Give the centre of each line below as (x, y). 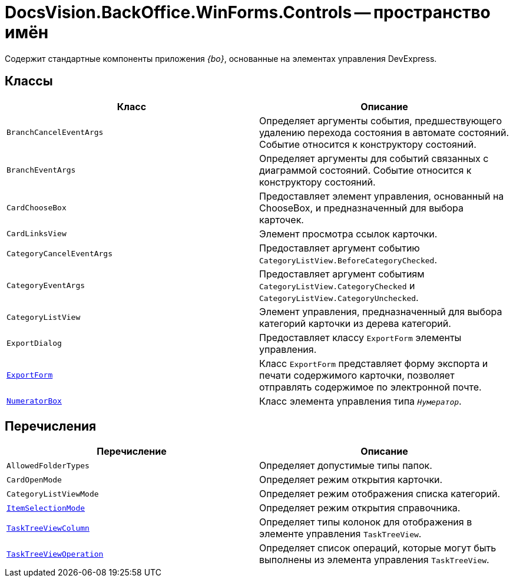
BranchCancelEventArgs (55, 133)
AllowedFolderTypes (48, 465)
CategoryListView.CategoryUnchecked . (339, 297)
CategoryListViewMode (53, 494)
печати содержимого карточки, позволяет (357, 375)
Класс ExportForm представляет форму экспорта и (374, 363)
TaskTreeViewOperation (55, 554)
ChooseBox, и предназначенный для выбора (362, 208)
